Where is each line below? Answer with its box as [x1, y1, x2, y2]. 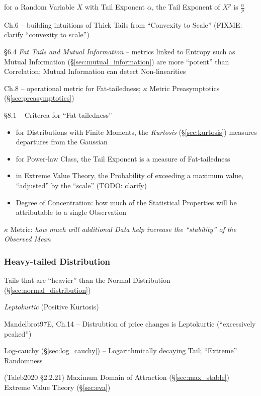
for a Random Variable [4, 2, 74, 12]
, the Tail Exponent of [151, 2, 220, 12]
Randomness [4, 355, 43, 365]
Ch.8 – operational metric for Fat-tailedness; [4, 83, 141, 93]
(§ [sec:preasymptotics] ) [4, 93, 74, 103]
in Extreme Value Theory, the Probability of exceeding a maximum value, [16, 170, 244, 181]
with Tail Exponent [84, 2, 145, 12]
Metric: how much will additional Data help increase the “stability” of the [10, 223, 236, 234]
